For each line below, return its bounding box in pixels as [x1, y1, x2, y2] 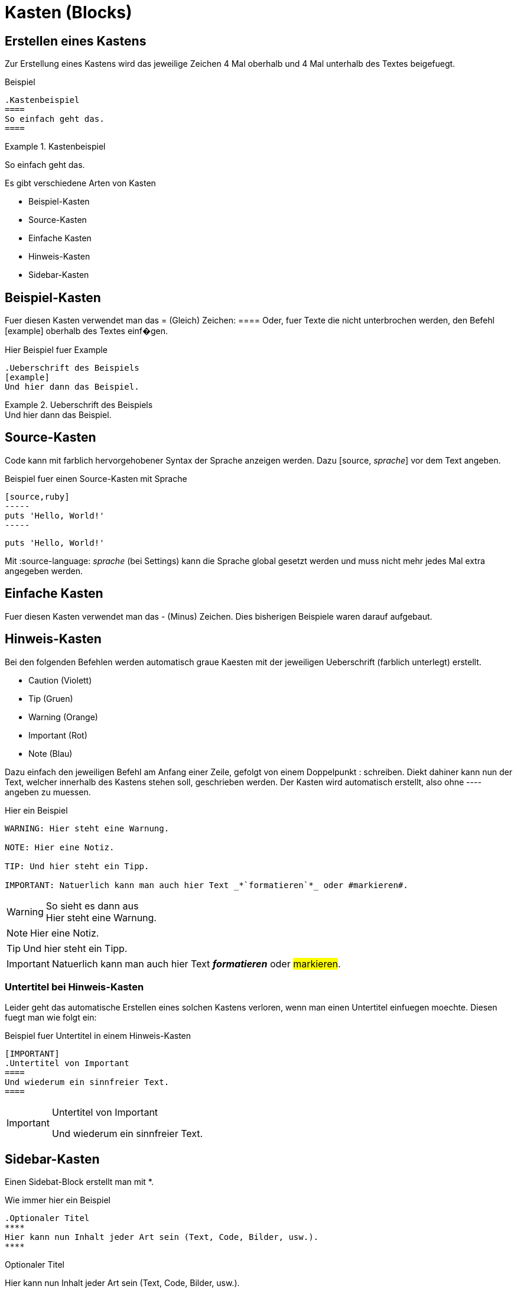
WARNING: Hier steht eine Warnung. [5, 823, 170, 833]
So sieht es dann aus [45, 899, 139, 912]
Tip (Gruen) [28, 693, 73, 704]
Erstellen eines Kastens [5, 33, 147, 48]
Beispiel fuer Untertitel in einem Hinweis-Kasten [5, 1031, 191, 1041]
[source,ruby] [5, 491, 70, 501]
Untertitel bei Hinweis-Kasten [5, 980, 144, 993]
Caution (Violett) [28, 675, 92, 685]
